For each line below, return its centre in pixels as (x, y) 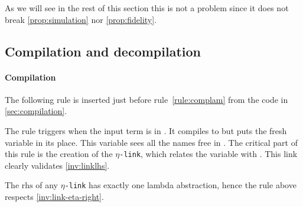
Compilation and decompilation (103, 51)
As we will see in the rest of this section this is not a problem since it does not (147, 8)
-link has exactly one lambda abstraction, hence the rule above (180, 185)
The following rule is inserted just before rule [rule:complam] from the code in (146, 99)
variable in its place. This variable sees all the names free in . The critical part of (151, 142)
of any (47, 185)
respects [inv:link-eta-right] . (54, 197)
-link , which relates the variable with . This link (208, 154)
